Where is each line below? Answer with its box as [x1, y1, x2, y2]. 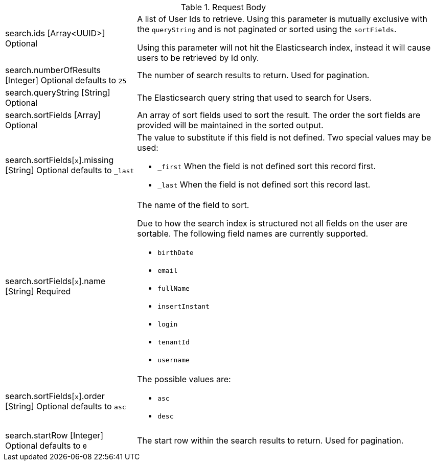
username [157, 356, 190, 364]
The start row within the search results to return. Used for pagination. [137, 435, 404, 446]
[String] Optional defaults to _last [5, 165, 134, 175]
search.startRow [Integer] [5, 430, 104, 440]
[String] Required [5, 286, 71, 296]
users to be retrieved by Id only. [137, 53, 259, 63]
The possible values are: [137, 374, 231, 384]
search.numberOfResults [5, 65, 101, 75]
